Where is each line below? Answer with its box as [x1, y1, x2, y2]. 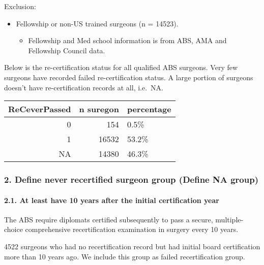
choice [4, 224, 23, 235]
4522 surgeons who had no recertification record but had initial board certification [4, 241, 260, 251]
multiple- [215, 214, 244, 224]
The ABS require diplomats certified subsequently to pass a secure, [4, 214, 213, 224]
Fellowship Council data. [28, 45, 105, 55]
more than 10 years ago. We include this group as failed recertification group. [4, 251, 245, 261]
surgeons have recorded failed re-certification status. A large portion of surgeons [4, 72, 253, 82]
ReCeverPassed [8, 103, 71, 115]
